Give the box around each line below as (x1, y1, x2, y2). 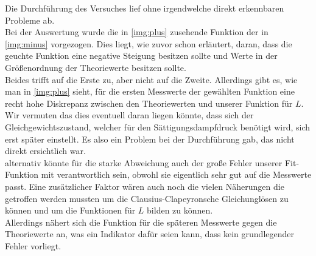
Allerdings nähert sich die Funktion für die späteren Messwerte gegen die (5, 215, 277, 228)
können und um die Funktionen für (5, 204, 136, 217)
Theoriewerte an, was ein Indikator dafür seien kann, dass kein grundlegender (5, 227, 295, 240)
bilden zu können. (147, 204, 213, 217)
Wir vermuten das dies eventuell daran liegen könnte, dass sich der (5, 109, 254, 121)
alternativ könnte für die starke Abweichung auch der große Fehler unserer (5, 156, 283, 169)
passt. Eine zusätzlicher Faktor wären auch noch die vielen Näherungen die (5, 180, 284, 192)
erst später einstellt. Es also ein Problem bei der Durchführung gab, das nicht (5, 132, 295, 145)
